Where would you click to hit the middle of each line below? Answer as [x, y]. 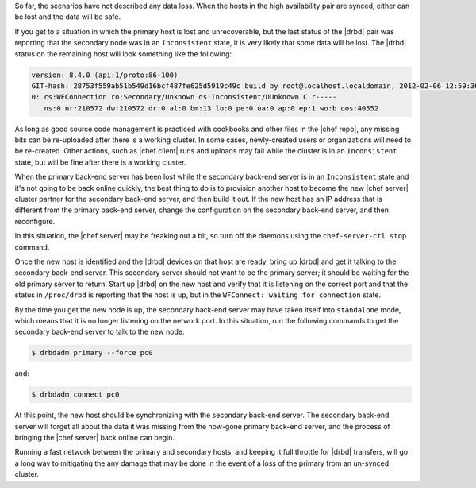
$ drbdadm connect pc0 [75, 395]
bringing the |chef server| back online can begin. [94, 438]
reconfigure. [35, 221]
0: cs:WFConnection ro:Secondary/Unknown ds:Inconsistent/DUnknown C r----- [184, 97]
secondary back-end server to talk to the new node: [100, 332]
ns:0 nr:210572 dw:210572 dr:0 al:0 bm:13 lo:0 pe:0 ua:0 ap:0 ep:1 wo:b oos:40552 [211, 108]
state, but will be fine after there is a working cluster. [100, 162]
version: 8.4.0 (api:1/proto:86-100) [105, 75]
